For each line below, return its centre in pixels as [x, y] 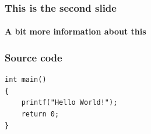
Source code [34, 57]
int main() [26, 80]
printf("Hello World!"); [69, 103]
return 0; [40, 114]
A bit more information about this [75, 31]
